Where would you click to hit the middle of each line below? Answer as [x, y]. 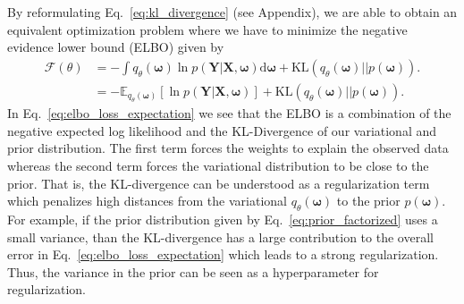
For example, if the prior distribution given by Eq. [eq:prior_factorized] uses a [223, 220]
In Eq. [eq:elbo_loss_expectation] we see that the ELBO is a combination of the [229, 113]
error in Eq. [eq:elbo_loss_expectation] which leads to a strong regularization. [223, 254]
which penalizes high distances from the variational [147, 201]
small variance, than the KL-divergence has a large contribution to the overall [220, 236]
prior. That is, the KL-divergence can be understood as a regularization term [219, 183]
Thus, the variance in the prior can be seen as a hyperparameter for [193, 271]
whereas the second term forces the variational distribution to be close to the [218, 166]
